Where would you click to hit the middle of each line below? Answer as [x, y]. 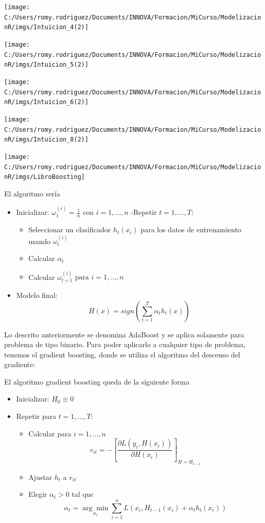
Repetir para [36, 416]
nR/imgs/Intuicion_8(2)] [46, 140]
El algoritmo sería [32, 193]
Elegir [38, 494]
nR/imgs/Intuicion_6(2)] [46, 102]
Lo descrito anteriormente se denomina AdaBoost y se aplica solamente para [124, 334]
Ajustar [40, 477]
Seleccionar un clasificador [69, 229]
